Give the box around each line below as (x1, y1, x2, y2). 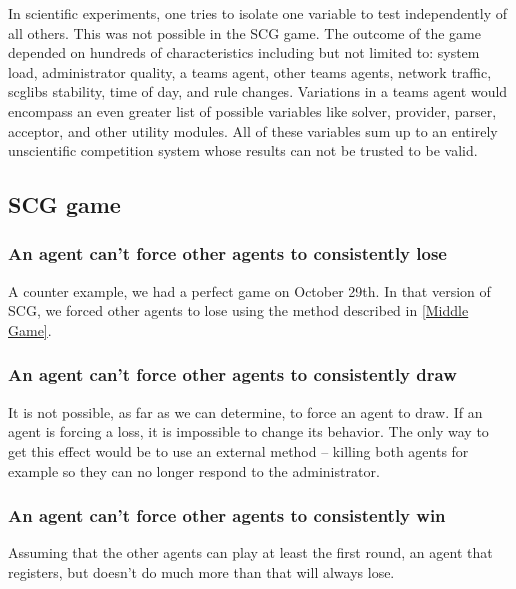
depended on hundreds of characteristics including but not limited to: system (8, 42, 480, 63)
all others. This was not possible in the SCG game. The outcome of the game (8, 22, 481, 43)
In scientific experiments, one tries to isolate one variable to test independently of (8, 3, 508, 23)
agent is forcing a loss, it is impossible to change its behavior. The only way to (8, 421, 489, 442)
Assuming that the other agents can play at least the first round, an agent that (8, 542, 493, 563)
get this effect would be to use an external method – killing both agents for (8, 440, 469, 461)
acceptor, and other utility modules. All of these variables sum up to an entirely (8, 120, 498, 141)
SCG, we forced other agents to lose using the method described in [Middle (8, 300, 469, 321)
